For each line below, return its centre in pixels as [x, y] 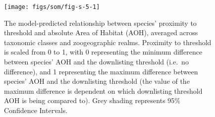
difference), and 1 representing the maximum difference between [101, 71]
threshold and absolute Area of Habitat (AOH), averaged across [101, 32]
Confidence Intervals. [36, 110]
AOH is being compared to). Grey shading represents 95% [92, 100]
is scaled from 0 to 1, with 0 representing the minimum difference [103, 52]
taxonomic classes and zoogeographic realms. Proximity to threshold [108, 42]
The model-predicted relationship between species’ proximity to [100, 23]
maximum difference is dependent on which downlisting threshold [103, 90]
